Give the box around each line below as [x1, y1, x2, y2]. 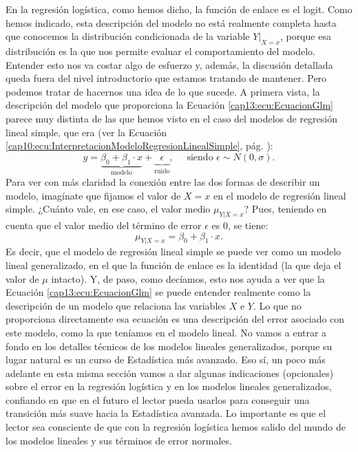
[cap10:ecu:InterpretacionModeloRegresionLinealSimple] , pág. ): [6, 138, 273, 153]
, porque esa [280, 29, 331, 43]
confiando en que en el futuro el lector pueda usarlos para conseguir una [6, 392, 310, 407]
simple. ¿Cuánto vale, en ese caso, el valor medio [6, 202, 211, 216]
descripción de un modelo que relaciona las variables [6, 298, 227, 312]
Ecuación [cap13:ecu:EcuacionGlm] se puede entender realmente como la [6, 285, 311, 299]
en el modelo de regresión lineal [213, 188, 346, 202]
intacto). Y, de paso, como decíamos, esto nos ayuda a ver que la [51, 271, 325, 286]
